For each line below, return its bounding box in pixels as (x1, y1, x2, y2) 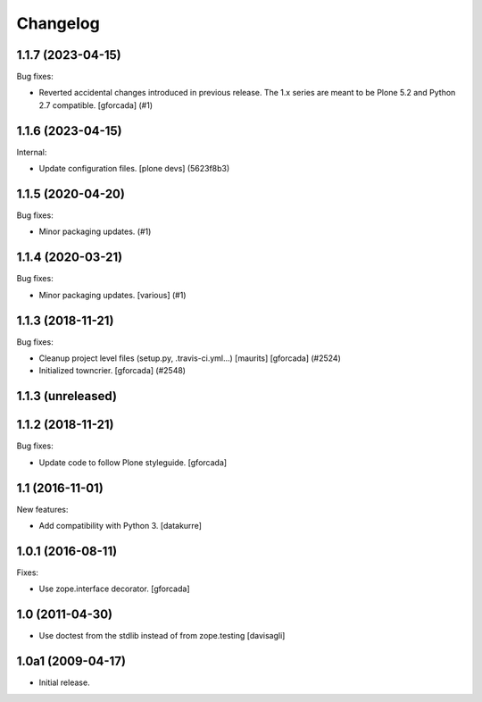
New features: (16, 504, 69, 514)
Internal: (16, 146, 47, 157)
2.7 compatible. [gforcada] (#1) (38, 99, 154, 111)
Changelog (16, 13, 100, 33)
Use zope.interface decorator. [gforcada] (38, 583, 191, 594)
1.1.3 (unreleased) (16, 389, 118, 404)
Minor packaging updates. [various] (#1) (38, 289, 187, 300)
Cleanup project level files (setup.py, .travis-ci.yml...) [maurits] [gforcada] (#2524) (38, 353, 341, 364)
